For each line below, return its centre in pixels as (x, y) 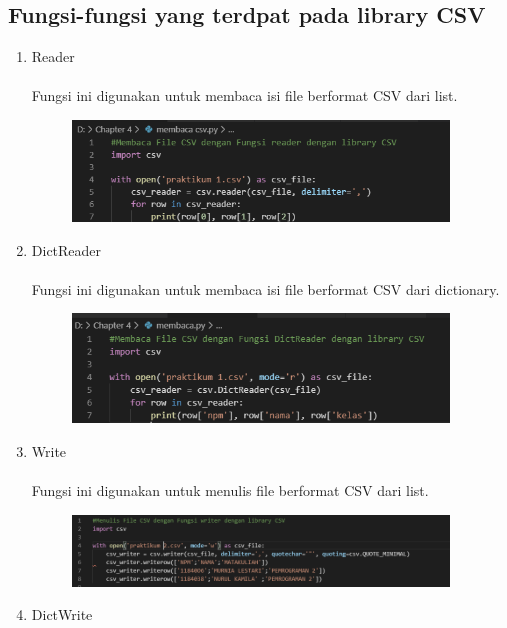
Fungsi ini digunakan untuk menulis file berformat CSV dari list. (230, 490)
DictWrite (62, 614)
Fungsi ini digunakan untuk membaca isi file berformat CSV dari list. (244, 95)
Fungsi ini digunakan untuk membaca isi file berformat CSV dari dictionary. (265, 288)
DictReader (66, 249)
